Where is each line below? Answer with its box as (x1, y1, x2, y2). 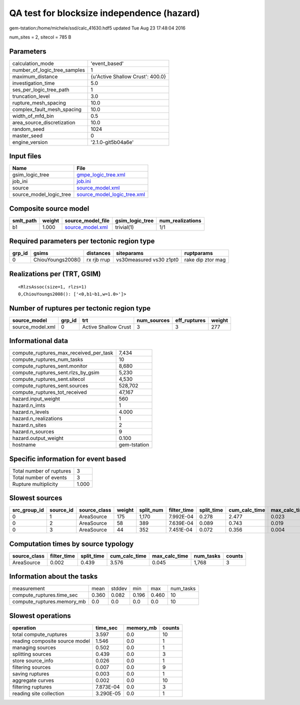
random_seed (12, 125, 44, 132)
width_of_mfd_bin (12, 112, 54, 119)
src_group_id (12, 506, 44, 513)
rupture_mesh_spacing (12, 99, 66, 106)
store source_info (12, 657, 53, 664)
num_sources (136, 316, 170, 323)
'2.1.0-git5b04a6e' (90, 138, 134, 145)
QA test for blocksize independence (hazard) (9, 7, 200, 18)
